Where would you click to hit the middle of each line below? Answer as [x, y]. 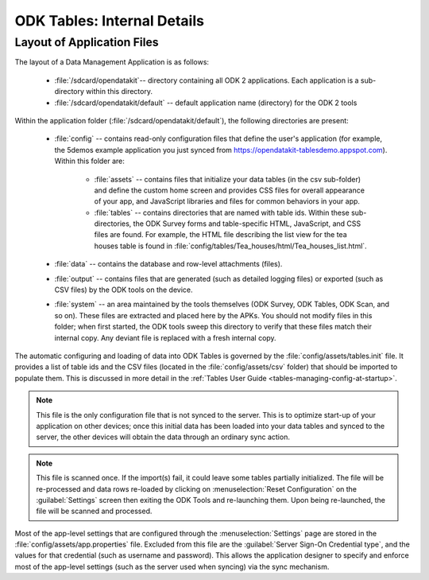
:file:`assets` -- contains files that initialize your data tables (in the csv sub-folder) [228, 179]
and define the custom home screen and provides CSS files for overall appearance [230, 190]
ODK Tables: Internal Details [109, 21]
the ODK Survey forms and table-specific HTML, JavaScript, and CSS [247, 224]
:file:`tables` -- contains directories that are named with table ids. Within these [222, 212]
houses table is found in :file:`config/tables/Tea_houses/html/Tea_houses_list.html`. [230, 246]
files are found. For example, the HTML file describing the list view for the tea [220, 235]
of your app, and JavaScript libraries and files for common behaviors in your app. [227, 201]
